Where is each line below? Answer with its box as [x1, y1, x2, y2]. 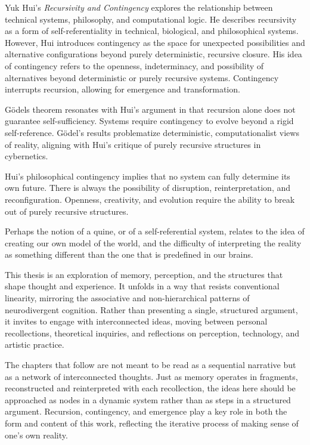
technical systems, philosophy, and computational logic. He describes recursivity [5, 13, 297, 25]
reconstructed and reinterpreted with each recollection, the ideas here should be [5, 382, 296, 394]
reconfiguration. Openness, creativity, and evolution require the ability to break [5, 193, 295, 205]
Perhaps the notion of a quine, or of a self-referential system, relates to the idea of [5, 225, 305, 237]
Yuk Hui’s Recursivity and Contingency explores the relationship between [5, 1, 273, 13]
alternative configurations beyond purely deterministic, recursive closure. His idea [5, 48, 302, 60]
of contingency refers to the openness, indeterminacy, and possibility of [5, 59, 264, 72]
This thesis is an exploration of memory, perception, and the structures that [5, 268, 283, 280]
